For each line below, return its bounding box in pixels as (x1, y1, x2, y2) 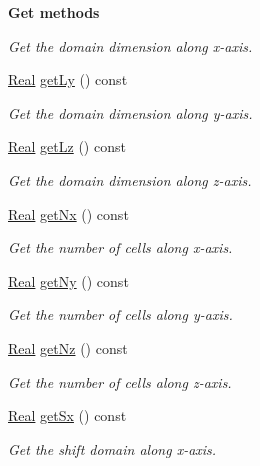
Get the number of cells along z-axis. (8, 371, 232, 392)
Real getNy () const (8, 270, 129, 291)
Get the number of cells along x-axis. (8, 237, 233, 258)
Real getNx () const (8, 203, 129, 224)
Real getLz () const (8, 136, 126, 157)
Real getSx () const (8, 405, 127, 426)
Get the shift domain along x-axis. (8, 438, 217, 459)
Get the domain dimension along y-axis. (8, 102, 253, 123)
